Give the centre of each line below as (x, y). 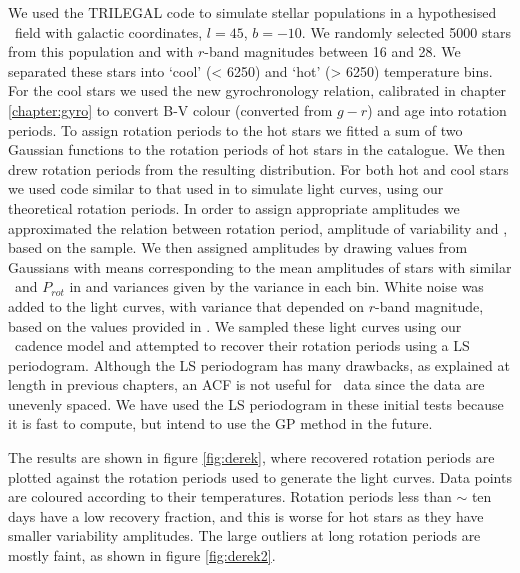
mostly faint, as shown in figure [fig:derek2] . (142, 555)
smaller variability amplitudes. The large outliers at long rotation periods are (244, 535)
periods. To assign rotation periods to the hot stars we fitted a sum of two (235, 129)
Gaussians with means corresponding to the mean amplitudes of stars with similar (260, 266)
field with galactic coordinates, (108, 31)
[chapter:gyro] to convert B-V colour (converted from (170, 109)
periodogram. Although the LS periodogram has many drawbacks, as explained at (259, 364)
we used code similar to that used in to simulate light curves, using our (226, 188)
